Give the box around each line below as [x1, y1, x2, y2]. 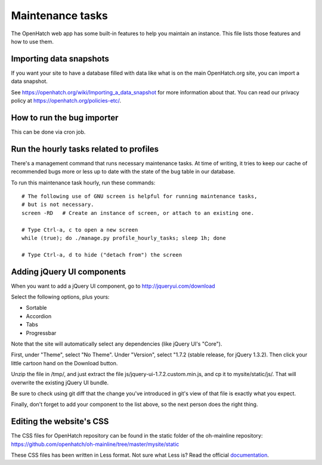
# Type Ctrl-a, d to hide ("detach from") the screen [21, 251, 182, 258]
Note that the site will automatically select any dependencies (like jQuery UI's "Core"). [11, 340, 222, 347]
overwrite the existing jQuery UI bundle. [11, 379, 109, 386]
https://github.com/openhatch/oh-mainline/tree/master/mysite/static [11, 441, 179, 448]
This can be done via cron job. [11, 128, 86, 136]
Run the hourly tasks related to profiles [11, 144, 159, 154]
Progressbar [26, 329, 57, 337]
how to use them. [11, 38, 54, 45]
